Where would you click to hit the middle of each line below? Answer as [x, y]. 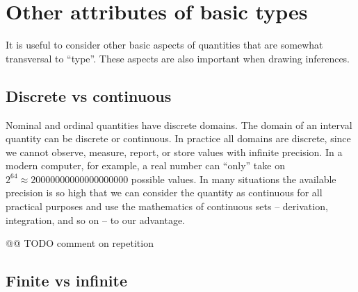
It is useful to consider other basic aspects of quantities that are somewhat [164, 45]
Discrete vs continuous [89, 95]
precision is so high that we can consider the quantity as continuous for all [164, 192]
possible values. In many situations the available [234, 179]
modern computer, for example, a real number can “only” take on [145, 165]
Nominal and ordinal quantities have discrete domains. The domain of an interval [179, 124]
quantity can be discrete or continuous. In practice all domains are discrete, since [178, 138]
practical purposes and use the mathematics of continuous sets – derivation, [167, 206]
